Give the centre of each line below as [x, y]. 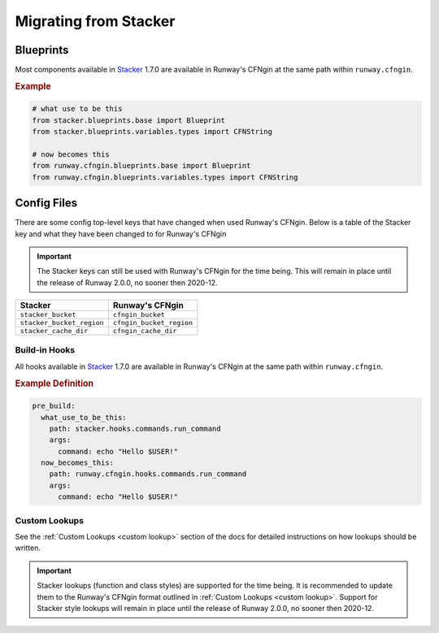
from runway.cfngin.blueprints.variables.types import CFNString [165, 177]
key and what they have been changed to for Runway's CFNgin [121, 234]
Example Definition [54, 384]
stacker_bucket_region [62, 323]
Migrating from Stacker [95, 21]
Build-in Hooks [45, 350]
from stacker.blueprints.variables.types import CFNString [152, 132]
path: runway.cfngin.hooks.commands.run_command [148, 474]
